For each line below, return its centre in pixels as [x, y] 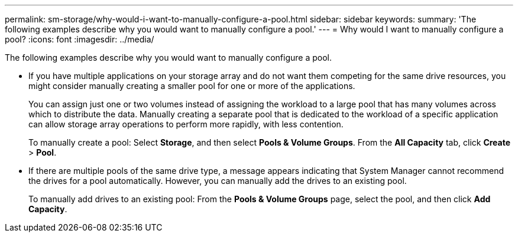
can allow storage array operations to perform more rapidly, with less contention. [186, 124]
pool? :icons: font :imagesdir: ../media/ [80, 39]
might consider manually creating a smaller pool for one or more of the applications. [192, 86]
